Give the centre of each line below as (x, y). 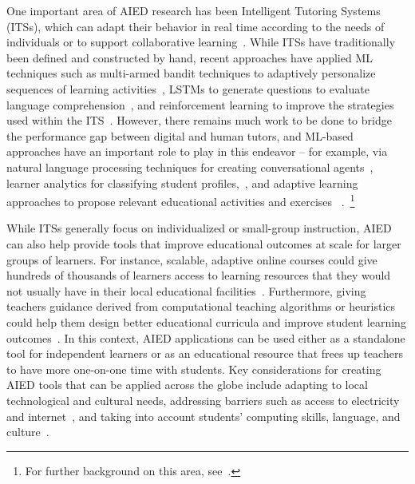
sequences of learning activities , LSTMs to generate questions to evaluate (188, 88)
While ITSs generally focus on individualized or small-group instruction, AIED (199, 228)
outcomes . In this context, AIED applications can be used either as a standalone (206, 337)
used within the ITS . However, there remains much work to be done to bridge (199, 120)
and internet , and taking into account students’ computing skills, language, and (204, 416)
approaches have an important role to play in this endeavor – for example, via (197, 151)
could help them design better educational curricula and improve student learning (206, 321)
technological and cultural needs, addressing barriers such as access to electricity (203, 400)
